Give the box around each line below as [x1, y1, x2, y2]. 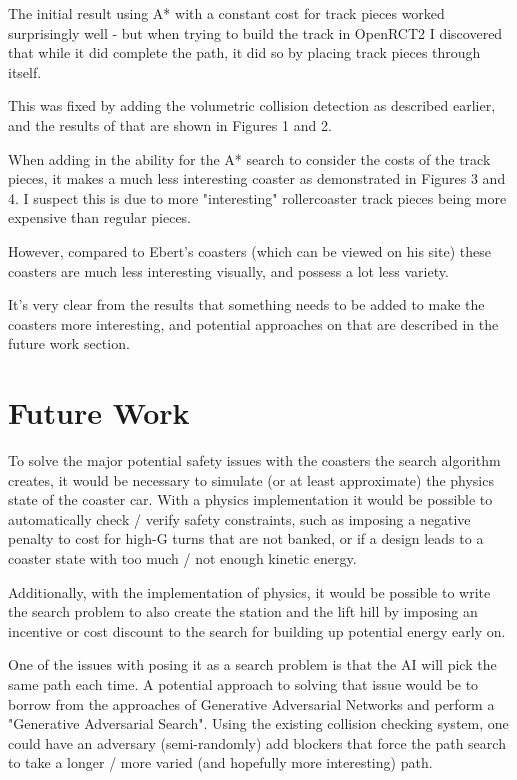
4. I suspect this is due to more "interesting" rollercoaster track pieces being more [8, 187, 507, 208]
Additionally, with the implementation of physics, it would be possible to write [8, 581, 491, 602]
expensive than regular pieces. [8, 207, 192, 228]
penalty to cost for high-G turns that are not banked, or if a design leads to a [8, 528, 484, 549]
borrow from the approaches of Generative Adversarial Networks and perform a [8, 693, 495, 714]
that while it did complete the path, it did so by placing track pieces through [8, 42, 481, 63]
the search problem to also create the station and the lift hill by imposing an [8, 601, 478, 622]
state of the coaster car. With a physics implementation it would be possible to [8, 489, 493, 510]
